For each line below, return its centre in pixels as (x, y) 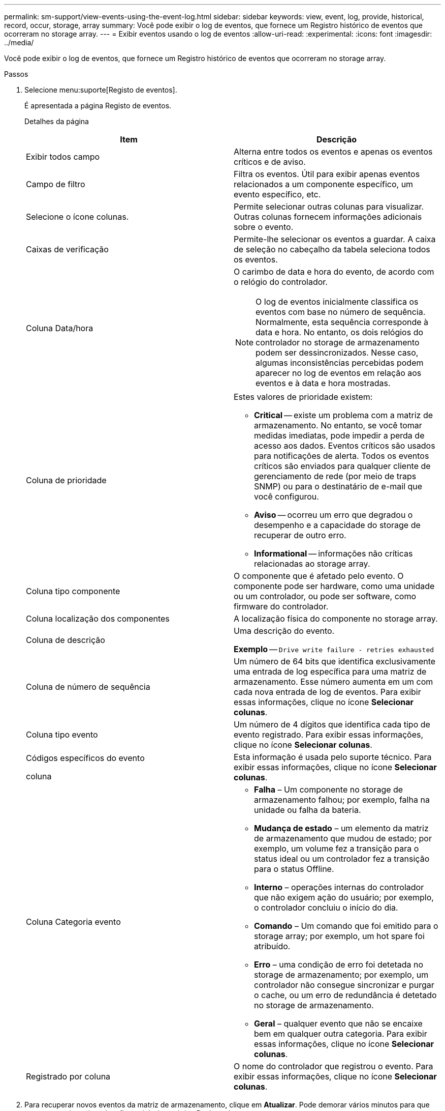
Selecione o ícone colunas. (77, 217)
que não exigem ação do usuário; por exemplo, (344, 897)
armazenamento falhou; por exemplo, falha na (342, 800)
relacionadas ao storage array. (312, 564)
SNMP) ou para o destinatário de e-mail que (338, 486)
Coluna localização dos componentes (98, 619)
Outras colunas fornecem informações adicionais (328, 217)
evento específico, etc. (277, 194)
